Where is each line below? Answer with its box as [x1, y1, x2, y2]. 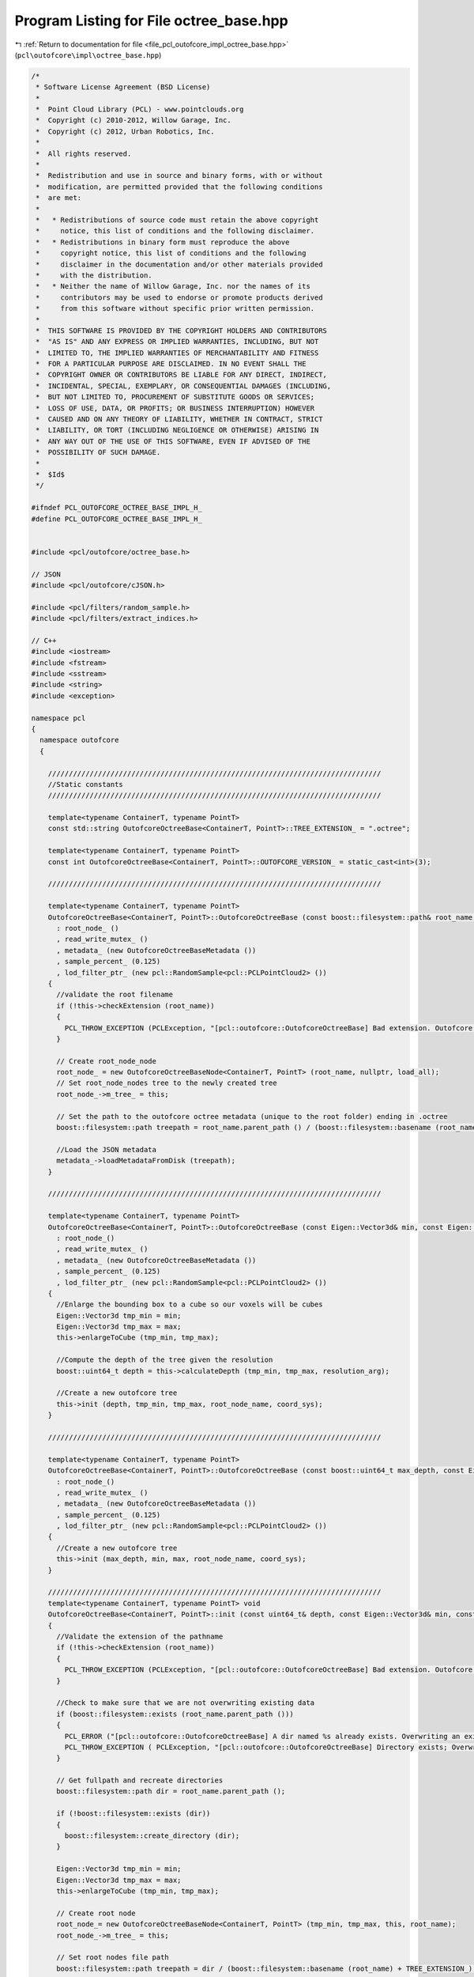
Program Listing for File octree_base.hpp [14, 12, 288, 29]
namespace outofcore [39, 735, 119, 745]
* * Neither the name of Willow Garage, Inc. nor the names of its [36, 282, 311, 291]
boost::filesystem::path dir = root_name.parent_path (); [56, 1787, 286, 1796]
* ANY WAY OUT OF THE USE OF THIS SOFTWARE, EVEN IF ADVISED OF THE [36, 437, 311, 446]
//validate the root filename [56, 990, 174, 1000]
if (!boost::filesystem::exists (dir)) [56, 1809, 211, 1818]
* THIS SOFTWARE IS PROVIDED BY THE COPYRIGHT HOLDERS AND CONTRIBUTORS [36, 326, 328, 335]
